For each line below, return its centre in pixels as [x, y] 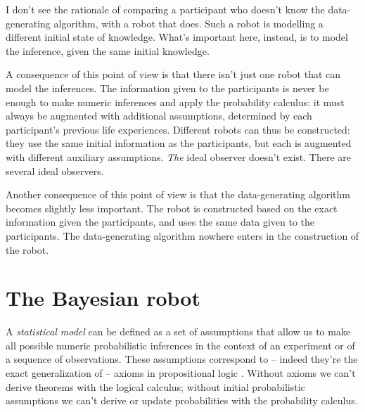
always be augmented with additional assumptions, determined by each [159, 116]
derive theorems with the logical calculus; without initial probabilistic [155, 386]
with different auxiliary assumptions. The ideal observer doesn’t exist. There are [178, 156]
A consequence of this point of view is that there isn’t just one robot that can [173, 74]
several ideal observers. [55, 170]
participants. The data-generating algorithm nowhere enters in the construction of [182, 235]
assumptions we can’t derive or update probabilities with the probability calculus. [182, 400]
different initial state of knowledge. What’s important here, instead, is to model [177, 37]
